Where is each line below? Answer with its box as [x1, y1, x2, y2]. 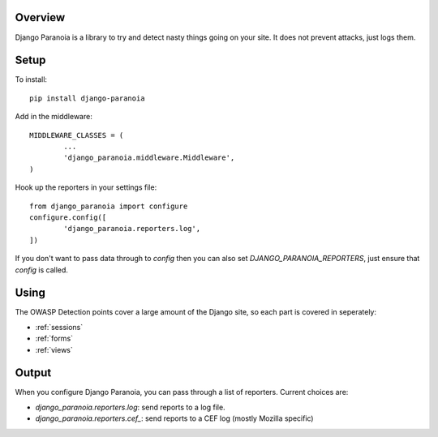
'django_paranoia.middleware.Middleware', [63, 153, 235, 162]
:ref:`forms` [35, 333, 73, 344]
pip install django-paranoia [29, 93, 145, 103]
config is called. [15, 264, 69, 275]
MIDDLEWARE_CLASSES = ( [29, 131, 124, 139]
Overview [15, 11, 66, 24]
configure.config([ [29, 212, 107, 222]
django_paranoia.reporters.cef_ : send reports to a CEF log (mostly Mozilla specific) [35, 413, 314, 423]
